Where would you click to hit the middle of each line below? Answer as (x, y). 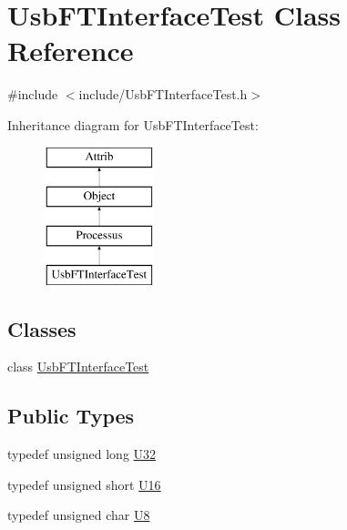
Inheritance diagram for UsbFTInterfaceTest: (133, 124)
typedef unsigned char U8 (79, 515)
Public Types (71, 416)
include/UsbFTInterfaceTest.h (163, 94)
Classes (42, 328)
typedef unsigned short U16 (84, 484)
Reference (71, 51)
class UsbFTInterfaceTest (78, 367)
